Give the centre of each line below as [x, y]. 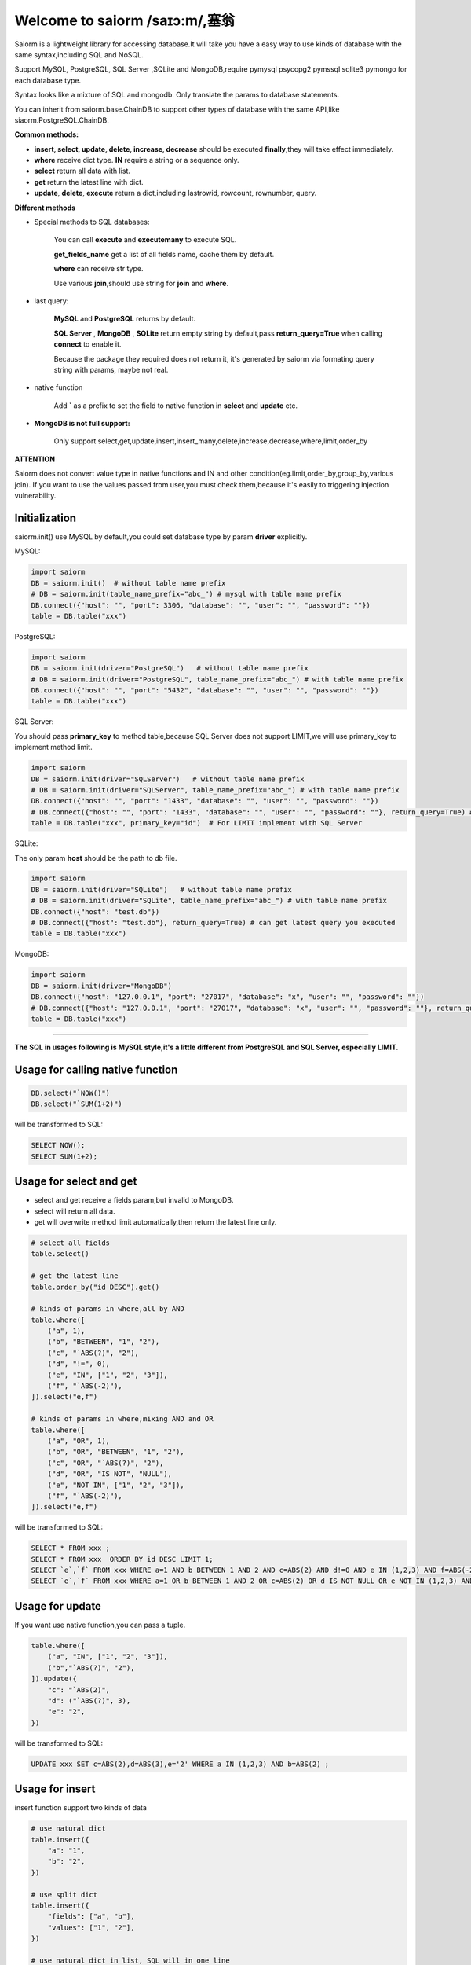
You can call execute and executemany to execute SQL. [145, 240]
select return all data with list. [82, 171]
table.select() [60, 1254]
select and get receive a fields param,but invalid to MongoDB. [134, 1200]
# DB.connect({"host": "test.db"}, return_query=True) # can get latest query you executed [213, 923]
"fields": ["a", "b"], [91, 1917]
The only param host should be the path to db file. [96, 858]
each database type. [48, 80]
